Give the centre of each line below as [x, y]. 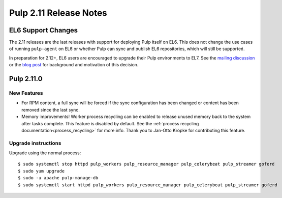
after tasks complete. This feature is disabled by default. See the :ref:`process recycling [110, 123]
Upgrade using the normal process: [45, 153]
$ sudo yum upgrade [41, 171]
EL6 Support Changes [44, 30]
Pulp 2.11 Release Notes [58, 13]
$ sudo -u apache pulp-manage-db [58, 178]
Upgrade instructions [35, 143]
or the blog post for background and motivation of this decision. [74, 65]
